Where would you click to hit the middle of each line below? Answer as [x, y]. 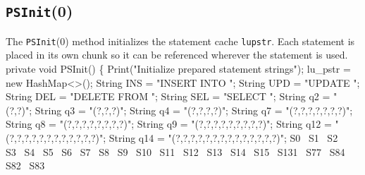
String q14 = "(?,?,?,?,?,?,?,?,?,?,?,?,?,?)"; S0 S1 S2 [223, 138]
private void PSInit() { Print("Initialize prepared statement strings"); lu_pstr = [178, 69]
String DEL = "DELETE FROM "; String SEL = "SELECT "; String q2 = [168, 96]
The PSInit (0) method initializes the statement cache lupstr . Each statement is [180, 41]
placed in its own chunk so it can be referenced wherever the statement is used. [177, 55]
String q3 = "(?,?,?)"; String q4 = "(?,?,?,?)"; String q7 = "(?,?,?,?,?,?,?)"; [194, 110]
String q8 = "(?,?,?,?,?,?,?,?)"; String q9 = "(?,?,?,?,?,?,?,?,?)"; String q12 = [169, 124]
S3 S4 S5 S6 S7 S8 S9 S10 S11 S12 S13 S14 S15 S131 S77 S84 [175, 151]
